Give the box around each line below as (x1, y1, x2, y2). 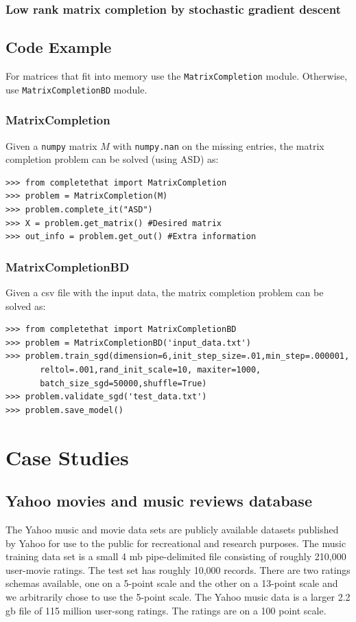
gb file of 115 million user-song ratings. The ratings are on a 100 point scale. (5, 603, 327, 617)
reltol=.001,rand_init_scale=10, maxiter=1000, (40, 364, 261, 375)
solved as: (5, 298, 46, 313)
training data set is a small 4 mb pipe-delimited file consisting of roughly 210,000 (5, 549, 346, 564)
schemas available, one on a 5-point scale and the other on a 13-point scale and (5, 576, 338, 590)
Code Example (5, 36, 112, 58)
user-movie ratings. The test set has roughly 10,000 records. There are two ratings (5, 562, 351, 577)
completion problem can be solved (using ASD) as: (5, 152, 219, 166)
